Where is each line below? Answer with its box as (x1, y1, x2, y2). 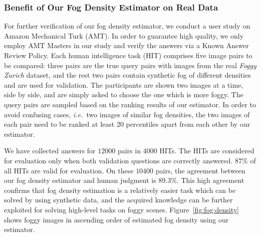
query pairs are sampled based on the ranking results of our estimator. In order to (4, 99, 256, 109)
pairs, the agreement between (155, 165, 245, 175)
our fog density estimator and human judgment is (4, 175, 156, 185)
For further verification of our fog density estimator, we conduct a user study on (4, 21, 250, 31)
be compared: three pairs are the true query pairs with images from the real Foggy (4, 60, 256, 70)
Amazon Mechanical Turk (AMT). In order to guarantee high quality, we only (4, 30, 244, 41)
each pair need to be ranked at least (4, 119, 115, 129)
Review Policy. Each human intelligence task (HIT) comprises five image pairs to (4, 50, 252, 60)
